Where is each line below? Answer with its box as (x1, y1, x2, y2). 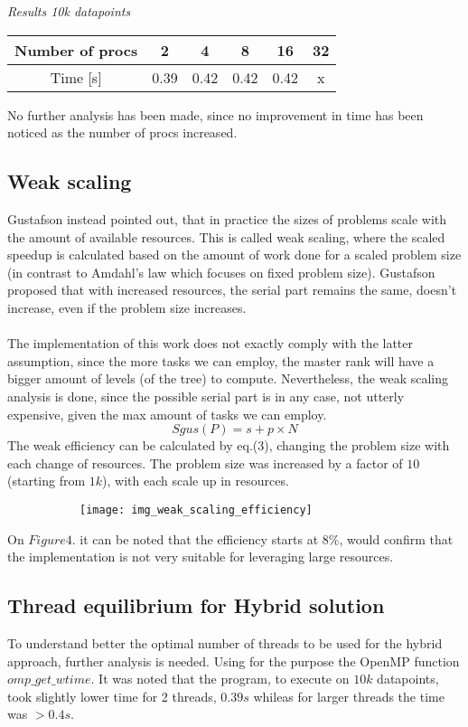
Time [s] (50, 66, 102, 88)
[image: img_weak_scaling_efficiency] (80, 503, 313, 516)
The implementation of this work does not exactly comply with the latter (7, 334, 413, 353)
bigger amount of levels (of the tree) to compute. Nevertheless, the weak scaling (7, 369, 449, 388)
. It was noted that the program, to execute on (90, 669, 350, 688)
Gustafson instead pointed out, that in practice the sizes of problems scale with (7, 209, 447, 228)
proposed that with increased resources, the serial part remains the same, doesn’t (7, 280, 457, 299)
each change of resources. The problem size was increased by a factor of (7, 453, 403, 472)
